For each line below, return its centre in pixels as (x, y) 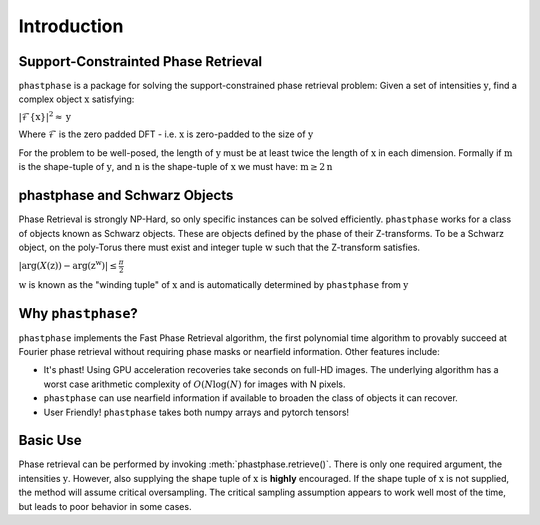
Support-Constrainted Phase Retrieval (140, 61)
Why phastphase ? (78, 313)
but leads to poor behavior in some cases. (105, 506)
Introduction (71, 26)
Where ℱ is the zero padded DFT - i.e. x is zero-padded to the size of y (166, 134)
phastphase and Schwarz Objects (126, 195)
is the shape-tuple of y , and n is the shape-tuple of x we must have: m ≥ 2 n (175, 167)
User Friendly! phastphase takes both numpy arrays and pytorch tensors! (196, 412)
